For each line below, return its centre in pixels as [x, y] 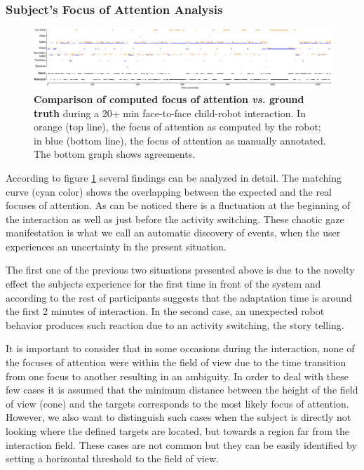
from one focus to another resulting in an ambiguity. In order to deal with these [177, 376]
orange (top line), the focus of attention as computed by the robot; [177, 127]
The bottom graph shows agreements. [115, 154]
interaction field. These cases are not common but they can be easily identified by [181, 444]
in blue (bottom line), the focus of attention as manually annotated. [180, 140]
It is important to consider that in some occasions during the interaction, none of [180, 348]
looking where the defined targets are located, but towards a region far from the [178, 431]
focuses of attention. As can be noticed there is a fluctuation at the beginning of [178, 205]
